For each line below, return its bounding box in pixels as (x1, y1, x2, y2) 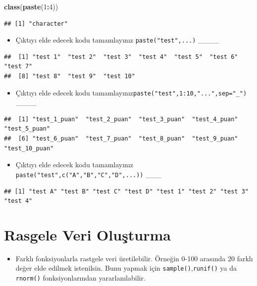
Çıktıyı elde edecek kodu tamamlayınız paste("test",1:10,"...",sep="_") (15, 87, 247, 97)
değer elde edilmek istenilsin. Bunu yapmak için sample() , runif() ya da (15, 263, 237, 273)
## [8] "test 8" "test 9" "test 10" (4, 73, 135, 80)
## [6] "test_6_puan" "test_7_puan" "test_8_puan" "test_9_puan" (4, 135, 238, 143)
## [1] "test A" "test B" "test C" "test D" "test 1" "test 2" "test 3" (4, 188, 249, 195)
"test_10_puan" (4, 144, 54, 152)
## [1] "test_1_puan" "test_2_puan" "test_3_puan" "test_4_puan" (4, 115, 238, 123)
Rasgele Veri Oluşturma (4, 224, 171, 244)
